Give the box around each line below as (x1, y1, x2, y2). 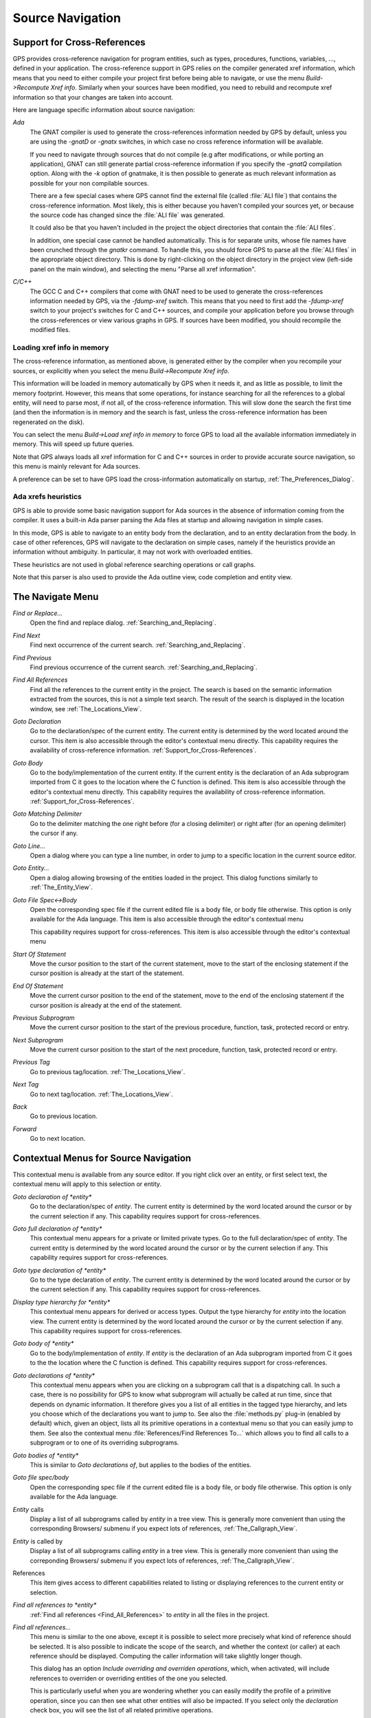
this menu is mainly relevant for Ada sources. (12, 462, 141, 471)
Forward (12, 1124, 37, 1133)
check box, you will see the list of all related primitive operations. (30, 1706, 214, 1715)
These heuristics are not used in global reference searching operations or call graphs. (12, 560, 256, 568)
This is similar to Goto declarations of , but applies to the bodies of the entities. (30, 1461, 252, 1469)
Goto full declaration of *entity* (12, 1225, 102, 1233)
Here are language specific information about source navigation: (12, 106, 195, 114)
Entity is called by (12, 1537, 63, 1546)
